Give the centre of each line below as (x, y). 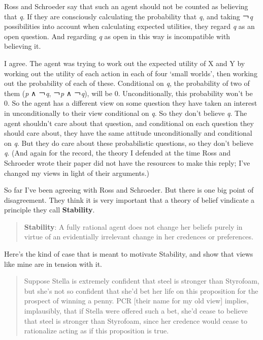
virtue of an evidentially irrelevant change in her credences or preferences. (139, 237)
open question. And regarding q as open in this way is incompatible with (117, 36)
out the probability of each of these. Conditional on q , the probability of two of (127, 83)
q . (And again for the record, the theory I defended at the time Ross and (118, 153)
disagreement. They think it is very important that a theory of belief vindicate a (129, 199)
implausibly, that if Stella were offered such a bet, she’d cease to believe (136, 311)
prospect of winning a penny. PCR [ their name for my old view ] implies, (136, 301)
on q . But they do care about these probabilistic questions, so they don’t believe (129, 143)
